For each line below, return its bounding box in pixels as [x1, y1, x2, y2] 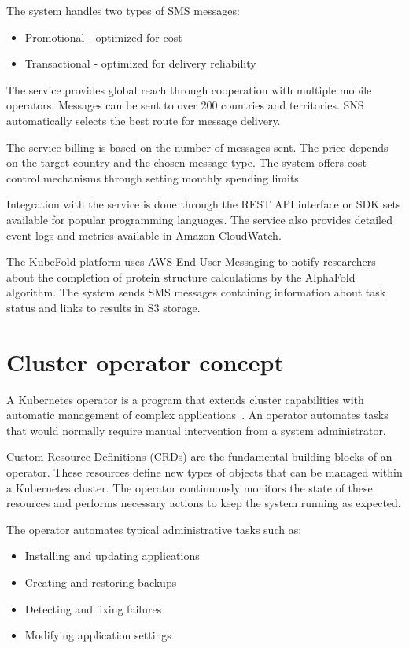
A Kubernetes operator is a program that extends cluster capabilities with [6, 391, 364, 407]
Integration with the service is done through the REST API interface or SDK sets [6, 196, 401, 212]
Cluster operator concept [6, 345, 285, 377]
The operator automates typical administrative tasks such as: [6, 521, 302, 537]
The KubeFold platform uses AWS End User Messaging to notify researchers [6, 253, 376, 270]
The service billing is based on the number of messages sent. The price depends [6, 138, 389, 155]
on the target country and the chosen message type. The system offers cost [6, 154, 367, 171]
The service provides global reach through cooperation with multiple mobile [6, 81, 372, 98]
